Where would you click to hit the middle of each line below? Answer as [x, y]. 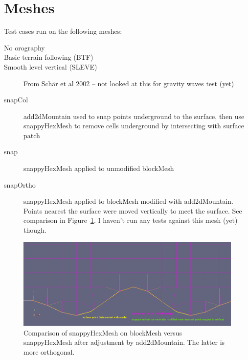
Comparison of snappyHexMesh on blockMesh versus [103, 332]
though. [35, 230]
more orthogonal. [49, 351]
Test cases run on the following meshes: [63, 31]
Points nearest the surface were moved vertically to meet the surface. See [133, 210]
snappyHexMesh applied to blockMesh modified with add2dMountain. [128, 201]
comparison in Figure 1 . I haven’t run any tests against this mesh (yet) [131, 220]
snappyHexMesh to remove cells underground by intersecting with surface [134, 126]
